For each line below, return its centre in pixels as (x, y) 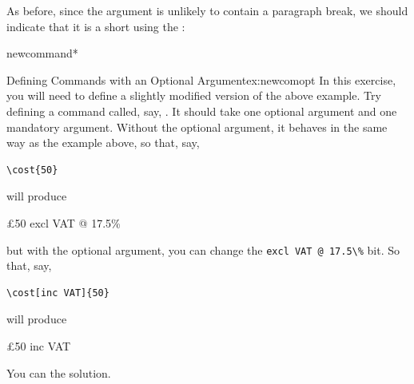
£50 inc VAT (39, 345)
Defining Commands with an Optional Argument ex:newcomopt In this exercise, (201, 79)
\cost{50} (32, 170)
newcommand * (42, 53)
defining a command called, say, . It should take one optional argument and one (202, 111)
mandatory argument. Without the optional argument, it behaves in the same (197, 127)
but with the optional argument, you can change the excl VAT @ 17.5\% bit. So (203, 249)
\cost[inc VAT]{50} (58, 293)
